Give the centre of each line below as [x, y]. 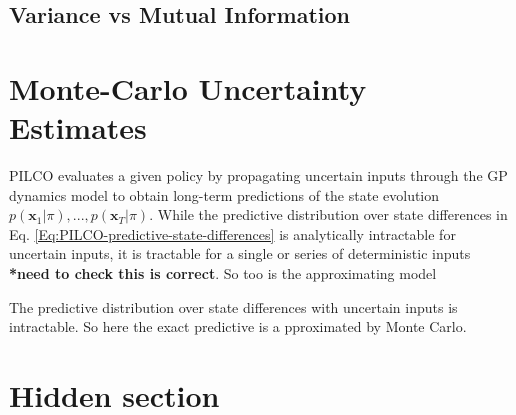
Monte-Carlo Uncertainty [188, 87]
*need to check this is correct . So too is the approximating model [223, 273]
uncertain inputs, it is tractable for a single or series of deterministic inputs [240, 253]
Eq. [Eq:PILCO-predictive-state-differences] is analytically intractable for [232, 233]
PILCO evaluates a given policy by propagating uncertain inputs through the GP [258, 175]
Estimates [78, 127]
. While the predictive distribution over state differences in [328, 214]
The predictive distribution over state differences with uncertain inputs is [233, 306]
